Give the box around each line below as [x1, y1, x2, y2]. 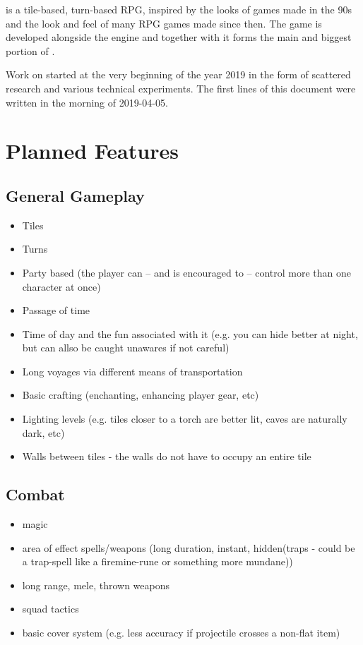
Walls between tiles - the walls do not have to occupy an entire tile [22, 449, 311, 464]
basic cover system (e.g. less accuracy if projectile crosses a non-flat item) [22, 625, 340, 640]
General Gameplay [6, 184, 145, 206]
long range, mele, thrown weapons [22, 577, 170, 592]
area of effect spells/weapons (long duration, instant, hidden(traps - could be [22, 540, 355, 555]
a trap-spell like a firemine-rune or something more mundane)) [22, 554, 293, 569]
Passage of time [22, 303, 90, 318]
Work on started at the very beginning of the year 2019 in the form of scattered [6, 67, 351, 82]
